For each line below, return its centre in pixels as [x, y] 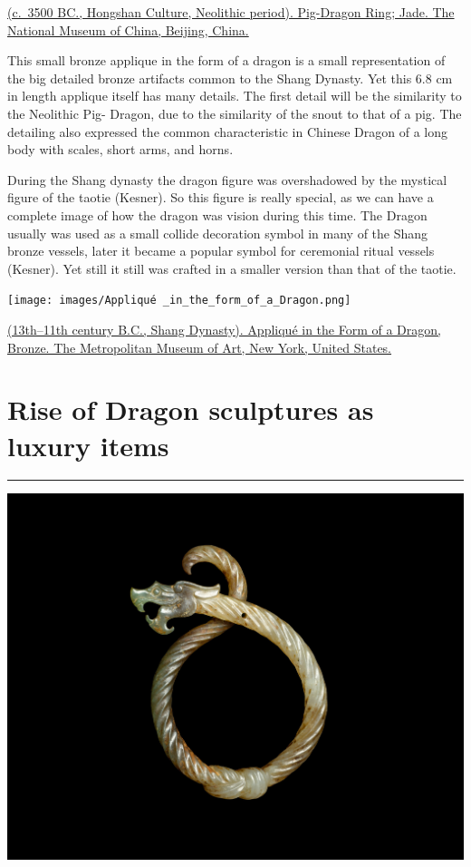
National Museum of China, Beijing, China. [128, 29]
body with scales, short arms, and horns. [120, 149]
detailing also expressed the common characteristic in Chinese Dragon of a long [228, 131]
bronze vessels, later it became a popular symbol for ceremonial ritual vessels [221, 251]
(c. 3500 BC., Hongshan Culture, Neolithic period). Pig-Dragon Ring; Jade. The [231, 12]
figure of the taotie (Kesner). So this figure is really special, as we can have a [221, 197]
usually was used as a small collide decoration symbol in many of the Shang [218, 233]
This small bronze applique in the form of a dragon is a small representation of [226, 60]
